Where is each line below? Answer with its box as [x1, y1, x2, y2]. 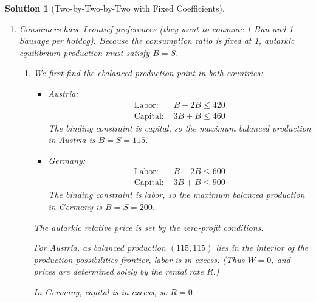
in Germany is [48, 200, 103, 213]
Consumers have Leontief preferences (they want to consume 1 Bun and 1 [19, 22, 294, 35]
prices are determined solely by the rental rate [33, 265, 204, 278]
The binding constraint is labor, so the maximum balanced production [48, 188, 305, 201]
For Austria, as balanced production [33, 241, 166, 254]
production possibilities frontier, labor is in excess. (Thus [33, 253, 245, 265]
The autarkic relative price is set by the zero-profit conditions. [33, 220, 264, 233]
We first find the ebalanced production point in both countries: [33, 66, 263, 79]
